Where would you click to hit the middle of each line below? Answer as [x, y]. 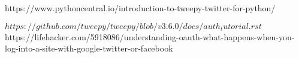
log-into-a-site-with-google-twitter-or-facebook [89, 48]
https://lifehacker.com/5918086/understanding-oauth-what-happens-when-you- [150, 36]
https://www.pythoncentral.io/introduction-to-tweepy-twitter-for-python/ [140, 8]
